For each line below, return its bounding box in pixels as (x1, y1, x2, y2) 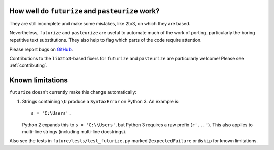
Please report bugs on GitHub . (9, 46, 73, 52)
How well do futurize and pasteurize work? (9, 7, 160, 15)
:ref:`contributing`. (9, 62, 48, 68)
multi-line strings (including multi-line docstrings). (22, 128, 127, 134)
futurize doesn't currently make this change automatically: (9, 89, 137, 95)
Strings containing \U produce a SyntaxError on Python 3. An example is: (22, 98, 180, 104)
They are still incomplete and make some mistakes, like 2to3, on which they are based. (9, 20, 191, 26)
